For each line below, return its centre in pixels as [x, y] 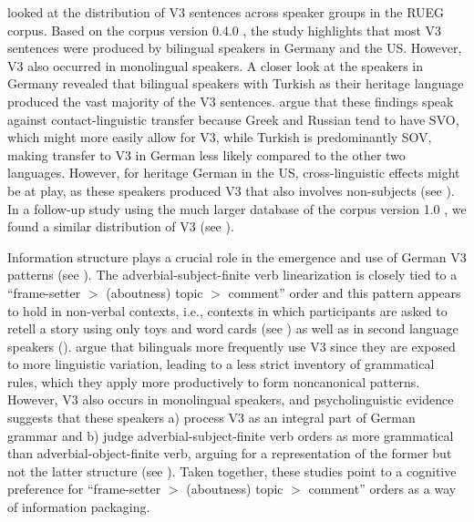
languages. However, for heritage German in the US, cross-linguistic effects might [234, 173]
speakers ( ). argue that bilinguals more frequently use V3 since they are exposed [232, 346]
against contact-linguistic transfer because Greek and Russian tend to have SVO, [233, 119]
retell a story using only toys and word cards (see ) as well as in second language [233, 328]
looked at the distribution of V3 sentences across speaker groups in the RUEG [226, 12]
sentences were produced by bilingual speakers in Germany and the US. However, [235, 48]
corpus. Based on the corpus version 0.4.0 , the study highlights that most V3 [225, 30]
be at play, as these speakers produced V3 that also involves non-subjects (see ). [231, 190]
